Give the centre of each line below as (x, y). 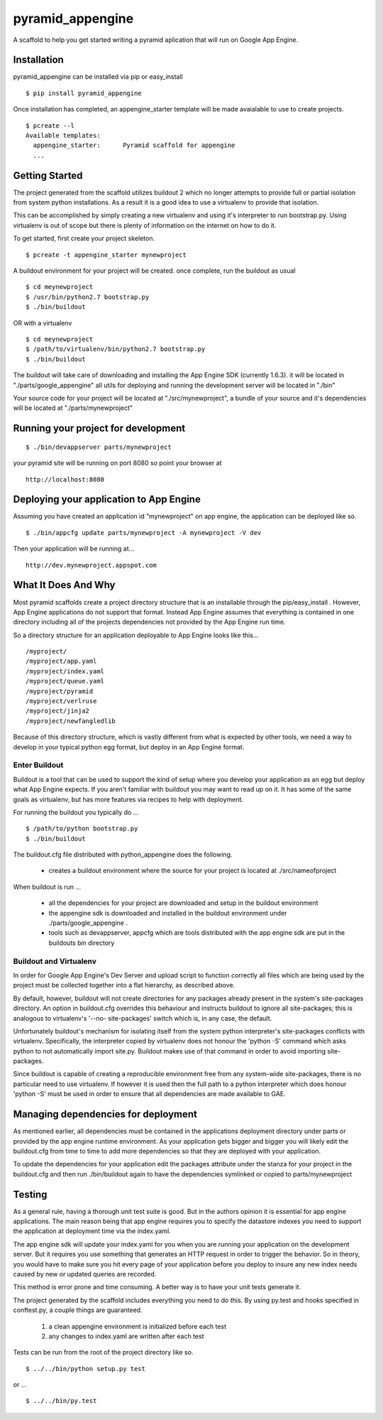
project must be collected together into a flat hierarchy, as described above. (124, 985)
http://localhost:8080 (65, 479)
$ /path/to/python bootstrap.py (82, 829)
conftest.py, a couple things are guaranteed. (78, 1310)
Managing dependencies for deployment (105, 1114)
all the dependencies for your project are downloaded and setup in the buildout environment (183, 903)
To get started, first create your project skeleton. (84, 239)
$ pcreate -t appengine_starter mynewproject (106, 255)
